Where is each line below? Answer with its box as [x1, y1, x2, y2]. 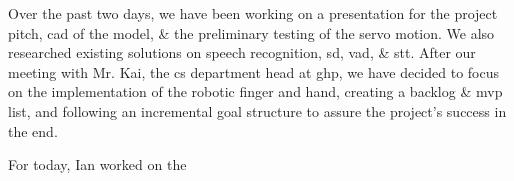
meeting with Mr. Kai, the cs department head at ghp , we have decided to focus [8, 61, 500, 82]
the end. [8, 120, 58, 141]
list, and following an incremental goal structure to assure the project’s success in [8, 100, 507, 121]
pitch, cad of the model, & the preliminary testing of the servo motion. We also [8, 22, 495, 43]
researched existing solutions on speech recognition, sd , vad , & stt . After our [8, 42, 476, 63]
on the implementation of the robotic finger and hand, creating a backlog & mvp [8, 81, 503, 102]
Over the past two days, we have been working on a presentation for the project [8, 3, 498, 23]
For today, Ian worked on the [8, 154, 187, 175]
